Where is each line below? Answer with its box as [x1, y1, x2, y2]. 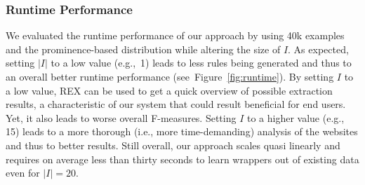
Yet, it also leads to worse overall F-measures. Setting [6, 110, 237, 125]
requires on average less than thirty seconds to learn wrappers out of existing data [6, 151, 359, 166]
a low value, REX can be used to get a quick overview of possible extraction [6, 83, 333, 97]
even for [6, 165, 40, 180]
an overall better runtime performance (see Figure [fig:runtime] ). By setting [6, 69, 334, 83]
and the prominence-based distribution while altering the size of [6, 41, 281, 56]
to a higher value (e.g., [246, 110, 345, 125]
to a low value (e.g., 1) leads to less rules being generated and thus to [51, 55, 352, 70]
